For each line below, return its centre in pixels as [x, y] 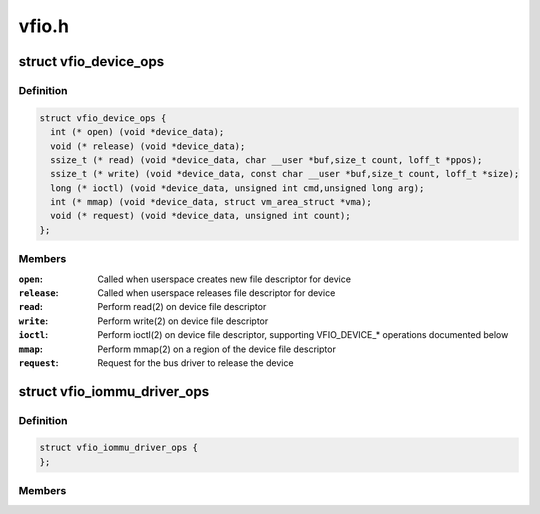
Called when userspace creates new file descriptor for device [224, 279]
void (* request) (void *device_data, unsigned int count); [200, 216]
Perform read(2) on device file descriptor [182, 307]
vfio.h [44, 26]
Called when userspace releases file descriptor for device [216, 292]
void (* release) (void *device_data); [148, 146]
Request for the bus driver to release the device [195, 362]
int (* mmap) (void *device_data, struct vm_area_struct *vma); [211, 202]
